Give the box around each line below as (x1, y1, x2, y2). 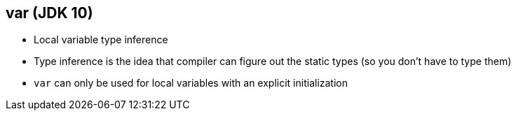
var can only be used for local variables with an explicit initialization (34, 77, 348, 89)
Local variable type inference (34, 34, 168, 46)
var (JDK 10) (6, 4, 93, 22)
